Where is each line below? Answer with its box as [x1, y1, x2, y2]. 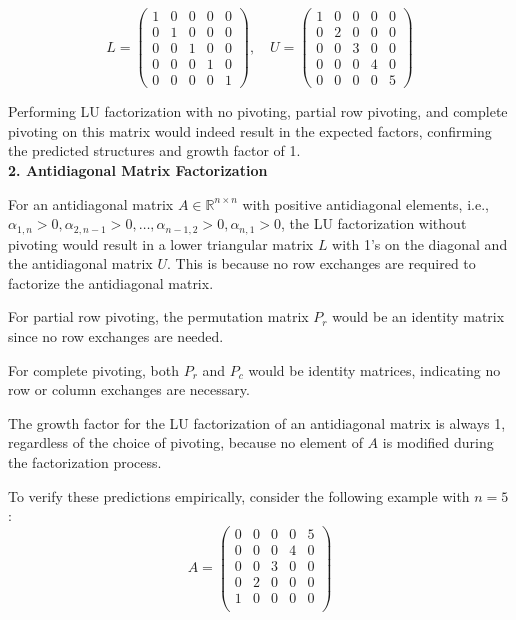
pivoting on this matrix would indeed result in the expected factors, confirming [8, 120, 492, 141]
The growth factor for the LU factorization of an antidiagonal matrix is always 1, [8, 412, 506, 433]
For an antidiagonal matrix [8, 193, 174, 214]
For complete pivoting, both [8, 359, 179, 380]
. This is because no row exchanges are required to [166, 253, 476, 274]
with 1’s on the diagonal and [332, 233, 508, 254]
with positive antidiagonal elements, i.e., [242, 193, 489, 214]
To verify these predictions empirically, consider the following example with [8, 485, 470, 506]
